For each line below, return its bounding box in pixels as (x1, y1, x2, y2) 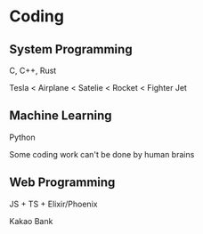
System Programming (9, 42, 133, 57)
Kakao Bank (9, 215, 53, 226)
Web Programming (9, 175, 116, 190)
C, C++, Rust (9, 65, 57, 76)
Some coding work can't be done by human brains (9, 149, 195, 159)
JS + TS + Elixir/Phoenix (9, 198, 98, 209)
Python (9, 132, 36, 142)
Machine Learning (9, 109, 113, 124)
